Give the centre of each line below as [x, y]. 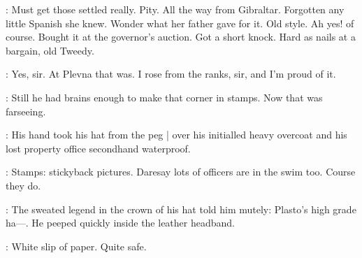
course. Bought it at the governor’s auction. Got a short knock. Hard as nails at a [181, 37]
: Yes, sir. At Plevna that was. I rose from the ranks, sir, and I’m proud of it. [171, 74]
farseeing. [26, 111]
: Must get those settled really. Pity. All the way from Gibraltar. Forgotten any [175, 9]
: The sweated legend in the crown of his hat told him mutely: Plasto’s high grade [181, 209]
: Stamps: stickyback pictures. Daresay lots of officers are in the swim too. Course [181, 172]
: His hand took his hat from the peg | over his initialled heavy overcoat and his [176, 135]
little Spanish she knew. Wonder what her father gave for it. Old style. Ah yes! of [180, 23]
